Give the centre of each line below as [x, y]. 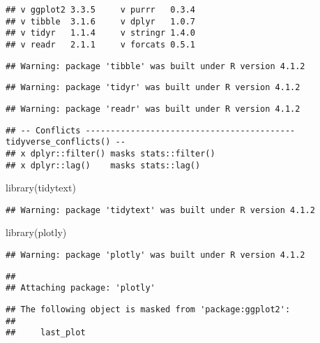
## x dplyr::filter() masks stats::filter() [111, 153]
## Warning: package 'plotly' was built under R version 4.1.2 [155, 255]
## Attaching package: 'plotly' [81, 288]
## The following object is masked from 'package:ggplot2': [148, 310]
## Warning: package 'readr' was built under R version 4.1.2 [153, 109]
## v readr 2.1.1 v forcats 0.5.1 [101, 44]
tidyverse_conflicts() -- [66, 142]
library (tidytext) [41, 188]
